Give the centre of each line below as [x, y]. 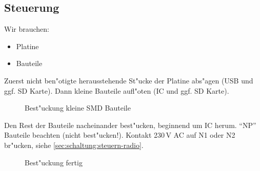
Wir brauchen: [27, 29]
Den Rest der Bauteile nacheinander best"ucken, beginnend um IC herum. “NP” [130, 125]
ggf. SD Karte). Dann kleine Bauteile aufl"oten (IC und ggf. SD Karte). [117, 90]
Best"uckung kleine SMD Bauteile [78, 108]
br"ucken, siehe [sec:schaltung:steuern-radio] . [74, 145]
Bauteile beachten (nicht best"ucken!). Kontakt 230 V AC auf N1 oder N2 [120, 135]
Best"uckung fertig [54, 162]
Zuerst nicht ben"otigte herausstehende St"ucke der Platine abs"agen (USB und [129, 80]
